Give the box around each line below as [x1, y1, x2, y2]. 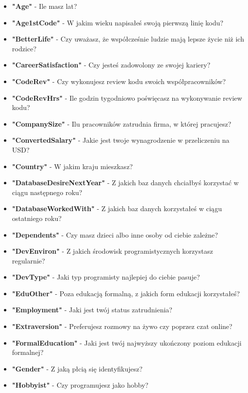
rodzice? [12, 43, 37, 53]
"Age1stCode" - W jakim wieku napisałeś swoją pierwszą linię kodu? [12, 17, 224, 27]
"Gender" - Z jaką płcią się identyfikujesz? [12, 363, 143, 373]
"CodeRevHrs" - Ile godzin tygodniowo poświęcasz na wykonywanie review [12, 92, 242, 103]
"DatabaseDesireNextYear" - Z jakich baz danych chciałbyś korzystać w [12, 177, 239, 188]
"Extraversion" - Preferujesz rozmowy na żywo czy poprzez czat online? [12, 321, 232, 331]
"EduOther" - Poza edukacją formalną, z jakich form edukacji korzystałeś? [12, 288, 240, 298]
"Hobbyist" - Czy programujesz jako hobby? [12, 380, 148, 390]
